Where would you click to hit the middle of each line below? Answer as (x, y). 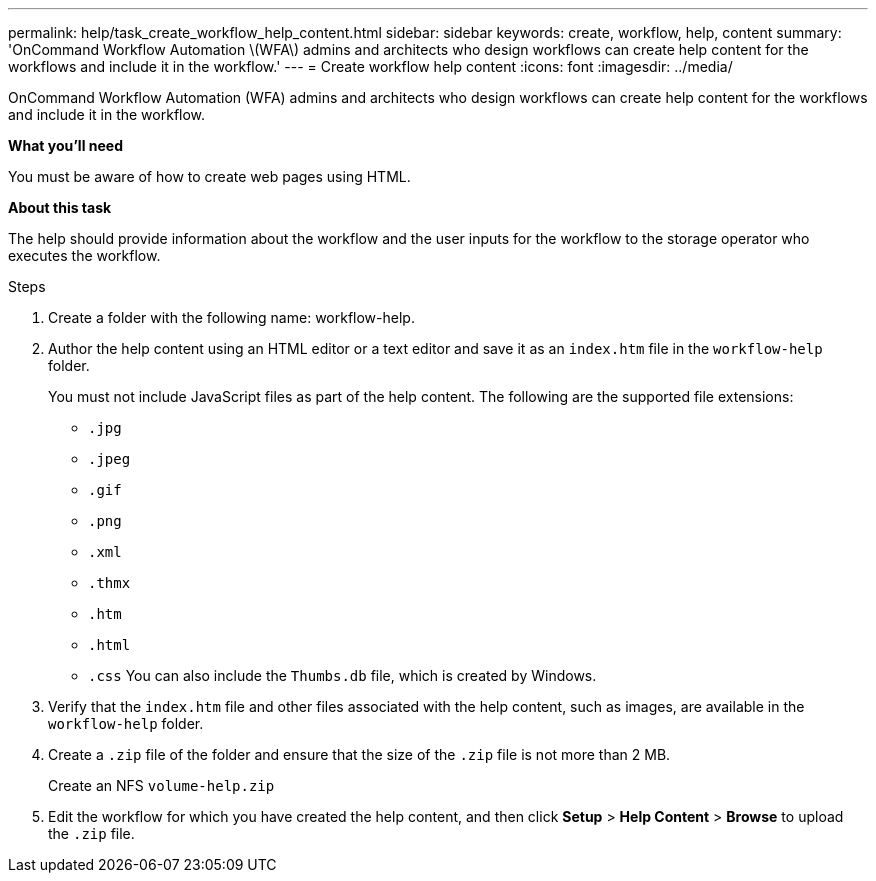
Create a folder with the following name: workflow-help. (231, 317)
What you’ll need (65, 145)
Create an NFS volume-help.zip (161, 785)
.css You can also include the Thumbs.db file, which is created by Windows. (342, 675)
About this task (60, 207)
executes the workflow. (84, 255)
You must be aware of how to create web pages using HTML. (209, 176)
